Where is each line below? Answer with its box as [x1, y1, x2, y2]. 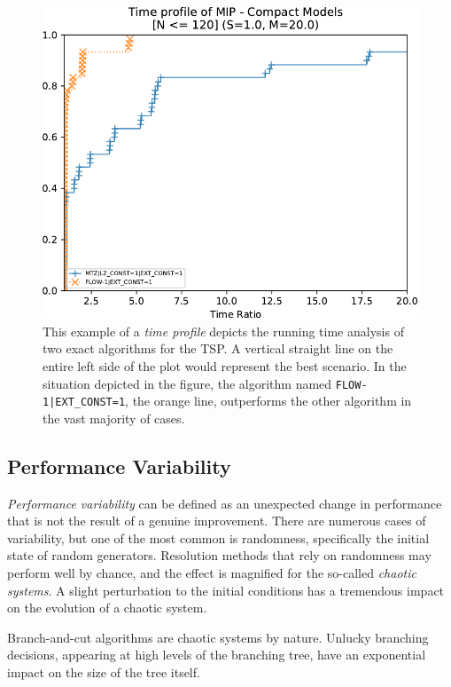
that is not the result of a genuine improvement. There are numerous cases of [7, 511, 426, 530]
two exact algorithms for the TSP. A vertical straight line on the [43, 339, 393, 358]
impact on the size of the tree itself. [7, 662, 200, 681]
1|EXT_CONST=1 [43, 396, 126, 409]
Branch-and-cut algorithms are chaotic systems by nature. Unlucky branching [7, 628, 429, 646]
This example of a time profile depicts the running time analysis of [43, 321, 404, 340]
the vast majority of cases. [43, 408, 185, 427]
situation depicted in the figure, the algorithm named [43, 374, 332, 392]
